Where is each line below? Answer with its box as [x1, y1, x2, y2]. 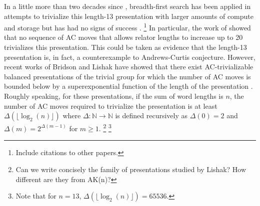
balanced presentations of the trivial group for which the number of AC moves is [4, 71, 251, 81]
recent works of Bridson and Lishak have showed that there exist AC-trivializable [4, 61, 253, 72]
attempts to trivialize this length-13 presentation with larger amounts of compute [4, 10, 254, 21]
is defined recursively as [115, 110, 188, 121]
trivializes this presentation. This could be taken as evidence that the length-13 [4, 42, 247, 52]
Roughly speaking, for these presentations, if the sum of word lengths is [4, 91, 223, 101]
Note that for [15, 191, 56, 201]
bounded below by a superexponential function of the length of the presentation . [4, 81, 253, 91]
